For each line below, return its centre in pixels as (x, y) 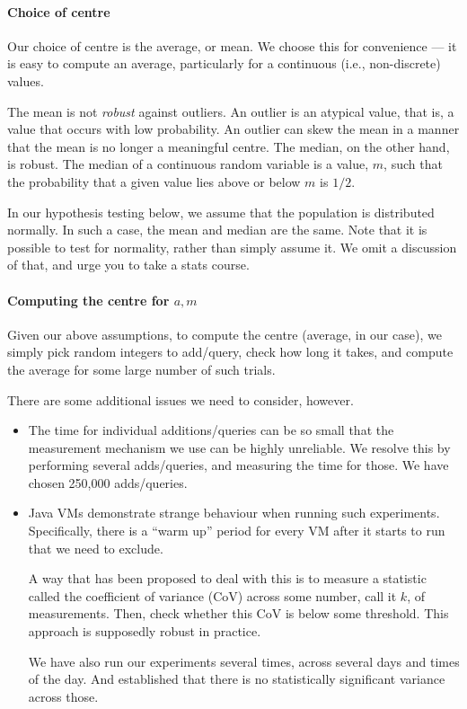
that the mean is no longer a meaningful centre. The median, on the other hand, (229, 146)
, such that (413, 164)
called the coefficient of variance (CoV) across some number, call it (212, 595)
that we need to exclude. (96, 548)
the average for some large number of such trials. (141, 369)
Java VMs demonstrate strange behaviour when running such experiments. (234, 513)
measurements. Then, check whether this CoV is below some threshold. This (238, 613)
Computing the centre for (88, 300)
